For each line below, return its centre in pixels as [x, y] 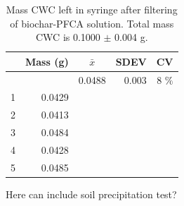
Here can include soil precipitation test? [91, 194]
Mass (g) [47, 61]
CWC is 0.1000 [68, 37]
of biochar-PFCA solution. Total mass [92, 23]
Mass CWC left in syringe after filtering [92, 9]
